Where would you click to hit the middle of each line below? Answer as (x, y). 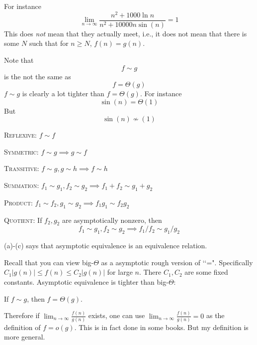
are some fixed (206, 272)
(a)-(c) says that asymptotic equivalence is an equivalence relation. (106, 246)
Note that (19, 60)
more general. (25, 337)
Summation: (22, 185)
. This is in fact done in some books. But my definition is (161, 327)
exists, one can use (117, 315)
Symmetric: (21, 151)
